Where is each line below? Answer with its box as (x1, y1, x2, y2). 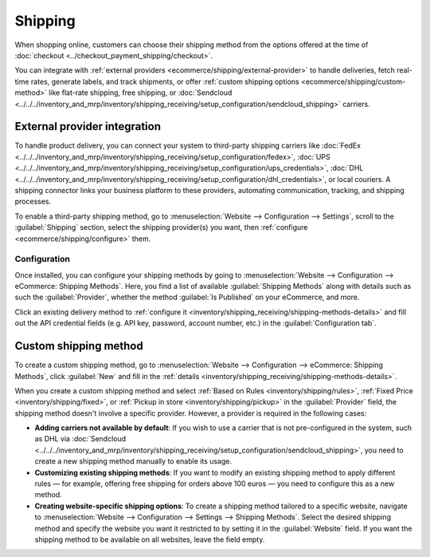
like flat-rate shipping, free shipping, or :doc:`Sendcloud (48, 88, 233, 97)
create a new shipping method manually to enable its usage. (34, 456, 233, 466)
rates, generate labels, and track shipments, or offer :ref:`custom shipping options (30, 77, 299, 86)
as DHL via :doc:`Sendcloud (34, 434, 127, 444)
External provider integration (14, 120, 162, 133)
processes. (14, 196, 52, 207)
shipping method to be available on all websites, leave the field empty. (34, 535, 265, 544)
